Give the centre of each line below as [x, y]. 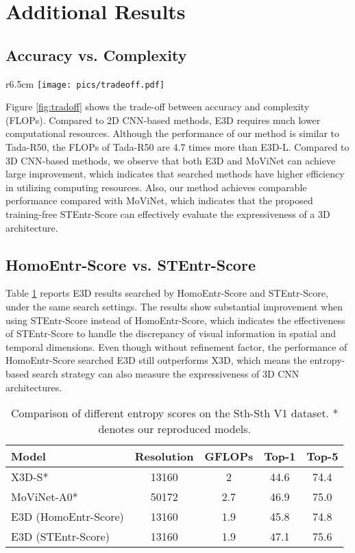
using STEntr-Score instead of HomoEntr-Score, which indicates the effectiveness [175, 320]
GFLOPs [229, 456]
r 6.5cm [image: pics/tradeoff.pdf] [85, 83]
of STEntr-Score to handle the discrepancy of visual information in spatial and [171, 333]
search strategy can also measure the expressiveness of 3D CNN [166, 373]
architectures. [34, 387]
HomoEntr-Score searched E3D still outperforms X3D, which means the [156, 360]
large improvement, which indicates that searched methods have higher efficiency [175, 174]
